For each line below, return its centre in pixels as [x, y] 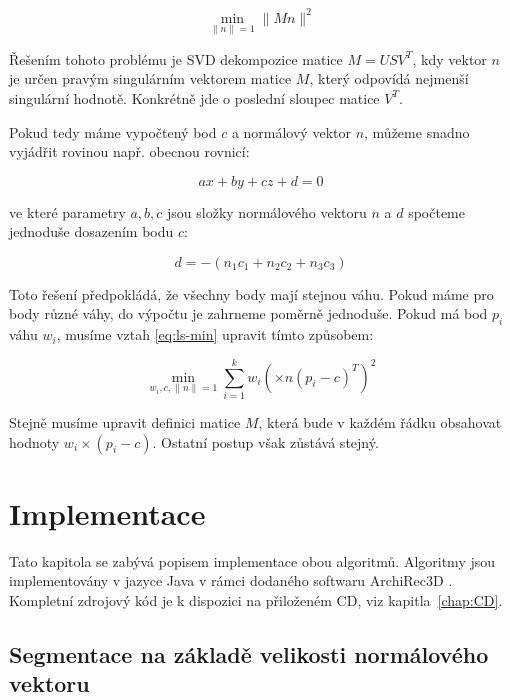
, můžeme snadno [417, 131]
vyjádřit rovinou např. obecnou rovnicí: [129, 151]
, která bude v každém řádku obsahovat [380, 421]
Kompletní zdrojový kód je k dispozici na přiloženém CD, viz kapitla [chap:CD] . [256, 599]
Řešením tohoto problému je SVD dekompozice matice [176, 58]
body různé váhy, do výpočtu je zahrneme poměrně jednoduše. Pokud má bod [248, 313]
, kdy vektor [449, 58]
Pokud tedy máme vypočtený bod [113, 131]
